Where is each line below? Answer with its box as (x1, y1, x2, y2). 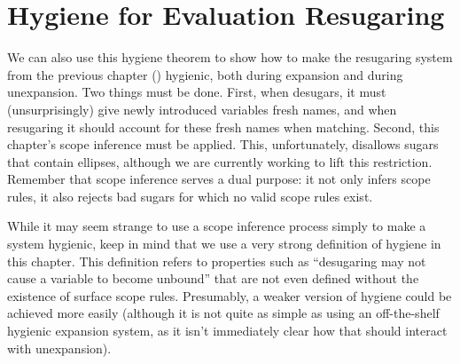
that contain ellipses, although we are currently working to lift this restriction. (7, 152, 433, 170)
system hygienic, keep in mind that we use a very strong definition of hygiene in (7, 234, 441, 253)
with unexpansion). (7, 338, 112, 357)
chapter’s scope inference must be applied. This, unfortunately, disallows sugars (7, 135, 439, 154)
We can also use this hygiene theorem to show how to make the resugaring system (7, 48, 453, 67)
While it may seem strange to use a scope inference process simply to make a (7, 217, 426, 235)
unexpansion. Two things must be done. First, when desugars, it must (7, 83, 386, 101)
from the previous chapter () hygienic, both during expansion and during (7, 65, 403, 83)
